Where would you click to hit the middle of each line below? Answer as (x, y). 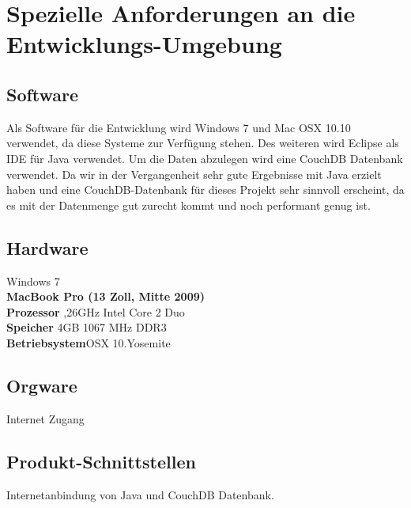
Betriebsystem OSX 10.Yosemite (89, 342)
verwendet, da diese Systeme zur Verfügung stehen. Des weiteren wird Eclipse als (203, 143)
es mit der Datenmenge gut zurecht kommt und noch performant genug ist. (189, 205)
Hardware (47, 247)
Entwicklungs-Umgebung (144, 44)
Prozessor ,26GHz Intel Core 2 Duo (96, 311)
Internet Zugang (45, 418)
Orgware (42, 385)
